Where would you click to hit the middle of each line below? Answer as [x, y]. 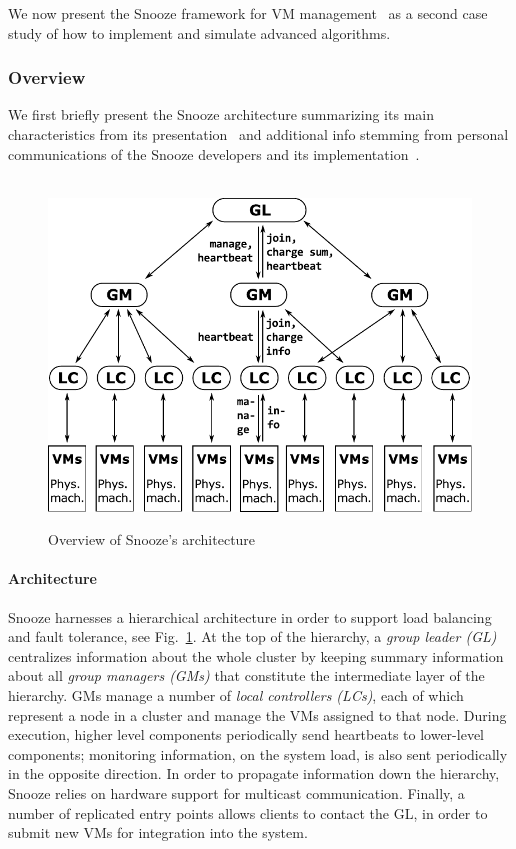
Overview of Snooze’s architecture [152, 539]
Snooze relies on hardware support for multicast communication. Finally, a [236, 792]
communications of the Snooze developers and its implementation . [214, 153]
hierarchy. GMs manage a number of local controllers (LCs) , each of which [236, 694]
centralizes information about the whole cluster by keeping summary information [256, 655]
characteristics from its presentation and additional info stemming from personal [258, 134]
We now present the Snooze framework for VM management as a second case [248, 13]
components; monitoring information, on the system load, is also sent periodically [258, 753]
